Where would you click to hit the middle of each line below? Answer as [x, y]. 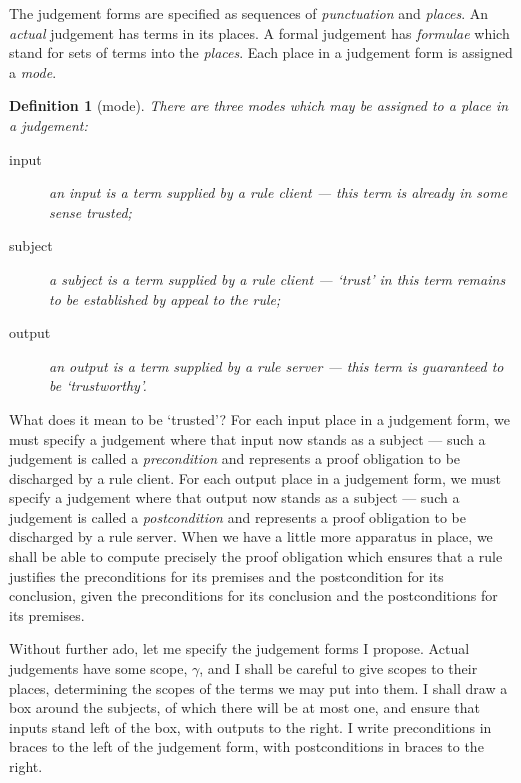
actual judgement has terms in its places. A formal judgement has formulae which [259, 32]
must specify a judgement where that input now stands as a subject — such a [247, 438]
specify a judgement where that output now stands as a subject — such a [234, 497]
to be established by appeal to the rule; [165, 298]
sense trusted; [90, 211]
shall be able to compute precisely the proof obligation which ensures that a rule [256, 556]
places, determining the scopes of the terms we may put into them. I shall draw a [258, 687]
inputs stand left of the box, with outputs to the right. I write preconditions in [250, 726]
